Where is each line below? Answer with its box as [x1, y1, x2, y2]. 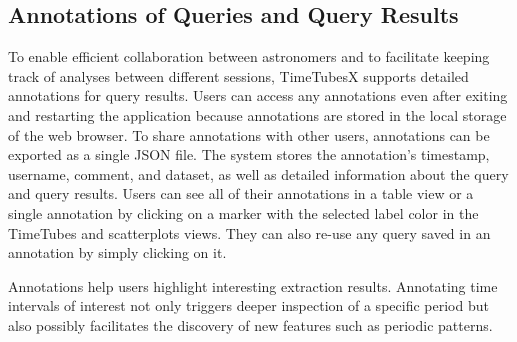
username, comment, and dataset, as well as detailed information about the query [8, 163, 509, 184]
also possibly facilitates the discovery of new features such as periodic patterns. [8, 314, 493, 335]
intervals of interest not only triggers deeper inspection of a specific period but [8, 295, 489, 316]
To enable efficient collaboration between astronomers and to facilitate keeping [8, 46, 490, 67]
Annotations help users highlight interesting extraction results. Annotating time [8, 275, 498, 296]
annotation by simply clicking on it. [8, 242, 227, 263]
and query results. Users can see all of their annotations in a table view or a [8, 183, 474, 204]
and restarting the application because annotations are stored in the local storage [8, 104, 507, 125]
